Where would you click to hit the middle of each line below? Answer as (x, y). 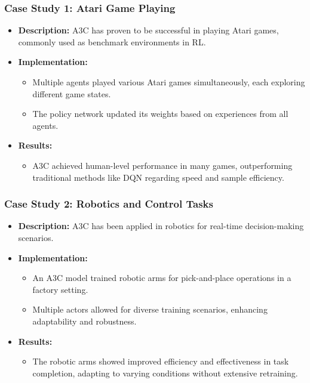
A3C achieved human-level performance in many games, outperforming (162, 165)
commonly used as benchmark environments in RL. (112, 41)
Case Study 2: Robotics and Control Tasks (109, 204)
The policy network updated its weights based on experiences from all (160, 114)
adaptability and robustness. (85, 321)
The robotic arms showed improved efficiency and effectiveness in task (161, 361)
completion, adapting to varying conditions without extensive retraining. (165, 373)
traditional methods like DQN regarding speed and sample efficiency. (158, 177)
